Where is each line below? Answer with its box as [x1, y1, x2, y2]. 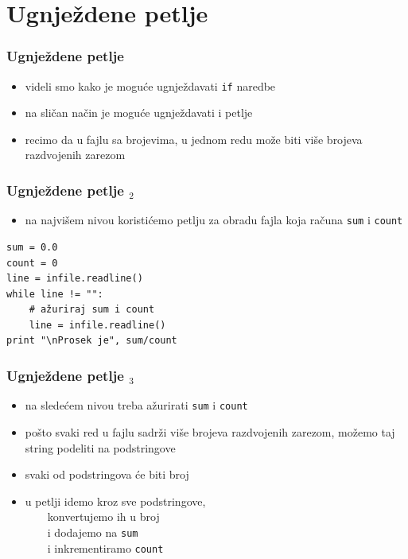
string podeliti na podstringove [25, 439, 176, 456]
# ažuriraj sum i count [29, 304, 155, 316]
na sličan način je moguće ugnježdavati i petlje [25, 104, 253, 121]
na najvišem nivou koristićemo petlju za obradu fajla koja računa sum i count [25, 212, 403, 228]
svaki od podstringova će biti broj [25, 466, 189, 483]
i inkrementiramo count [47, 539, 164, 556]
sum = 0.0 [6, 241, 58, 253]
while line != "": [6, 288, 103, 300]
